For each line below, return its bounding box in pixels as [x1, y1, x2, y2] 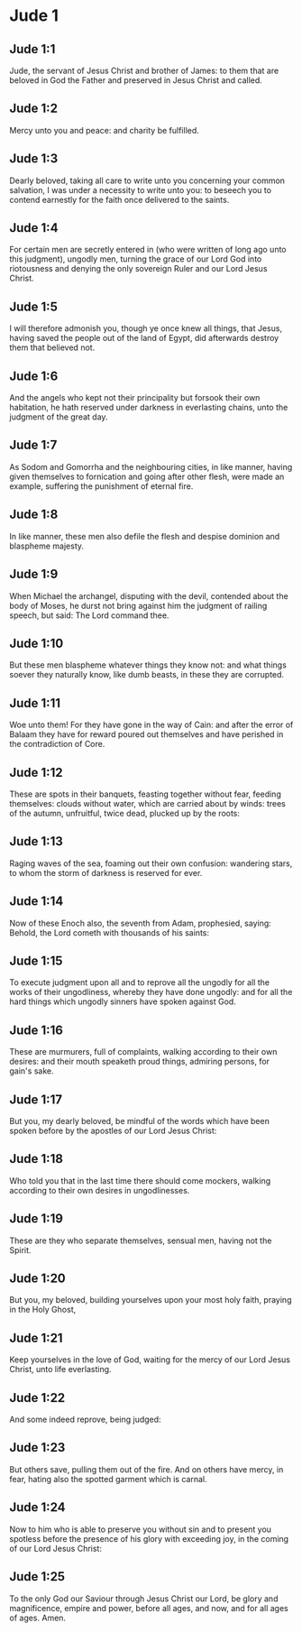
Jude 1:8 [9, 507, 59, 522]
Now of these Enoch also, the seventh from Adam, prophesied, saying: [9, 917, 272, 928]
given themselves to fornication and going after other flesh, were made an [9, 471, 285, 482]
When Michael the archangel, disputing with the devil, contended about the [9, 590, 288, 601]
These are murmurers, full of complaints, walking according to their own [9, 1047, 278, 1057]
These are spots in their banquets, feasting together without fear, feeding [9, 788, 281, 799]
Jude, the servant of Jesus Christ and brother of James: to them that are [9, 65, 279, 76]
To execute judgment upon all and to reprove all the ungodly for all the [9, 977, 270, 988]
